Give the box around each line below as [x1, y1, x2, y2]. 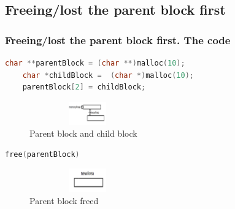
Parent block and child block [29, 127, 137, 140]
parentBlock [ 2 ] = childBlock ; [22, 83, 146, 92]
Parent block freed [29, 194, 99, 207]
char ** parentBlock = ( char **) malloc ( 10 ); [5, 59, 185, 67]
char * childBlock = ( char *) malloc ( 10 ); [22, 70, 194, 80]
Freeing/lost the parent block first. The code [5, 32, 231, 47]
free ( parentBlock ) [5, 150, 80, 159]
